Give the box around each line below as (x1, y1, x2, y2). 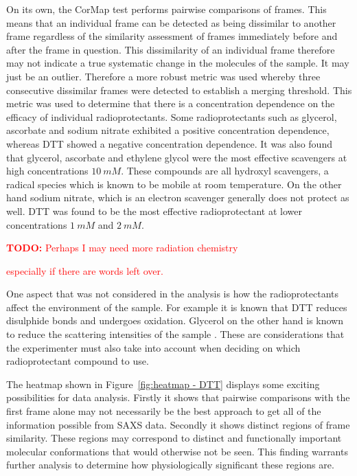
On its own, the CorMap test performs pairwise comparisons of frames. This (6, 2, 327, 16)
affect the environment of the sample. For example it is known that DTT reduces (6, 299, 347, 314)
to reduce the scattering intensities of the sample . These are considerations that (6, 327, 345, 341)
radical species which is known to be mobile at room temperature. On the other (6, 177, 342, 191)
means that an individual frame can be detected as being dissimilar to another (6, 15, 336, 30)
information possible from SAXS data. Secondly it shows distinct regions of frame (6, 417, 350, 431)
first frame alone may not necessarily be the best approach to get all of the (6, 404, 321, 418)
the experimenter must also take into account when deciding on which (6, 340, 301, 354)
